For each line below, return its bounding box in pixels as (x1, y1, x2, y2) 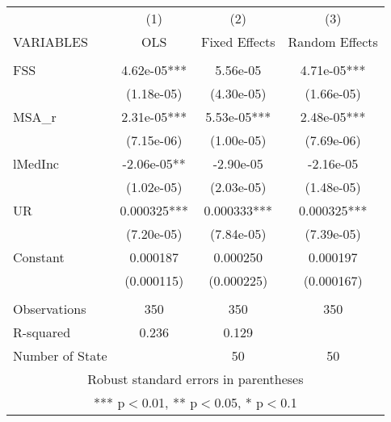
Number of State (13, 346, 107, 365)
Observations (13, 299, 86, 318)
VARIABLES (13, 32, 88, 51)
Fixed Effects (200, 32, 275, 51)
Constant (13, 248, 65, 266)
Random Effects (288, 32, 378, 51)
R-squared (13, 323, 71, 341)
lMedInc (13, 154, 59, 173)
